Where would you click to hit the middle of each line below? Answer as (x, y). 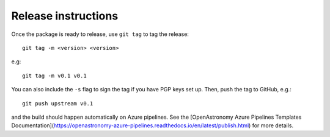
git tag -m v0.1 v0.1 (54, 76)
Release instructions (65, 16)
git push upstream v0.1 (58, 103)
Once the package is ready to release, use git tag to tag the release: (100, 34)
